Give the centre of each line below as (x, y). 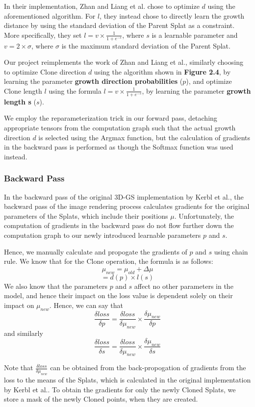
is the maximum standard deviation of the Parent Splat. (146, 45)
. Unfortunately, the (204, 216)
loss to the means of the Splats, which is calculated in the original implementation (127, 380)
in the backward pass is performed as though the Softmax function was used (119, 147)
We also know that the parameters (56, 286)
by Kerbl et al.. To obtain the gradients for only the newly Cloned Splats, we (120, 389)
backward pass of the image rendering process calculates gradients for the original (127, 206)
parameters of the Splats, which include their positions (86, 216)
